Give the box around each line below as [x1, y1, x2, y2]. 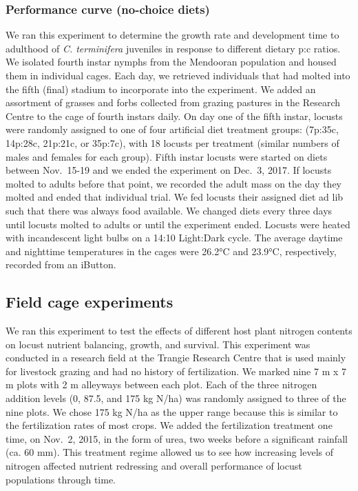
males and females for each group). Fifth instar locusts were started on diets [6, 149, 328, 163]
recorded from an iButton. [6, 257, 116, 272]
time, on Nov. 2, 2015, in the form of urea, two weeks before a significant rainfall [6, 431, 348, 445]
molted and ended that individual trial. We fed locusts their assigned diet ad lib [6, 190, 344, 204]
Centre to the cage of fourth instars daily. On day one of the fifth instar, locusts [6, 108, 343, 123]
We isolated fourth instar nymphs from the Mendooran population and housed [6, 54, 337, 69]
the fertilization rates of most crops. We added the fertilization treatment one [6, 418, 333, 432]
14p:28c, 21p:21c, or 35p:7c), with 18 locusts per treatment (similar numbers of [6, 135, 339, 150]
